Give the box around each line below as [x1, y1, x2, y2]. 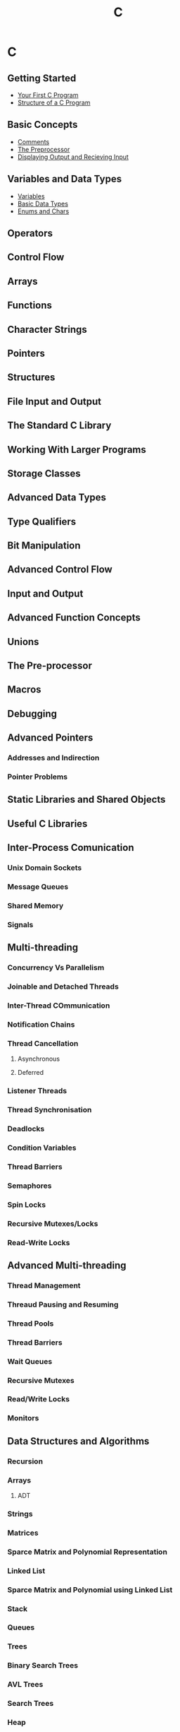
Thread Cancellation [7, 1038, 79, 1048]
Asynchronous [17, 1054, 60, 1064]
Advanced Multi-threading [7, 1259, 127, 1271]
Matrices [7, 1528, 39, 1538]
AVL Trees [7, 1680, 44, 1690]
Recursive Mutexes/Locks [7, 1218, 98, 1228]
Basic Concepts [7, 119, 78, 131]
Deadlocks [7, 1124, 45, 1134]
